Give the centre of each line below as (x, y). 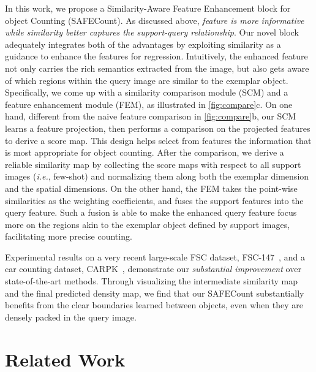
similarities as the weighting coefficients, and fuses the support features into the (154, 200)
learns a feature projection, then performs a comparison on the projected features (158, 128)
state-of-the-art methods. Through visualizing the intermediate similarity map (152, 281)
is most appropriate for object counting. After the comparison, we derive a (145, 152)
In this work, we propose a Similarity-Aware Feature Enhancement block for (148, 8)
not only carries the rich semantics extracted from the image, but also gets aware (157, 68)
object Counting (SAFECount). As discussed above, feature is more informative (155, 20)
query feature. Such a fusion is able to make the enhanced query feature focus (151, 212)
